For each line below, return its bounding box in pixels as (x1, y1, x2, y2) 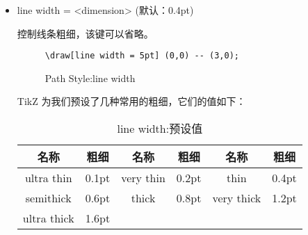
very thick (212, 190, 261, 206)
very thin (121, 170, 165, 186)
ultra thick (22, 210, 74, 227)
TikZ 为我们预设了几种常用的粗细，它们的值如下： (17, 94, 246, 108)
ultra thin (24, 170, 72, 186)
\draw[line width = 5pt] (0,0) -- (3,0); (44, 51, 239, 61)
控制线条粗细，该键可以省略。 (17, 26, 154, 40)
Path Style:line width (44, 70, 136, 85)
